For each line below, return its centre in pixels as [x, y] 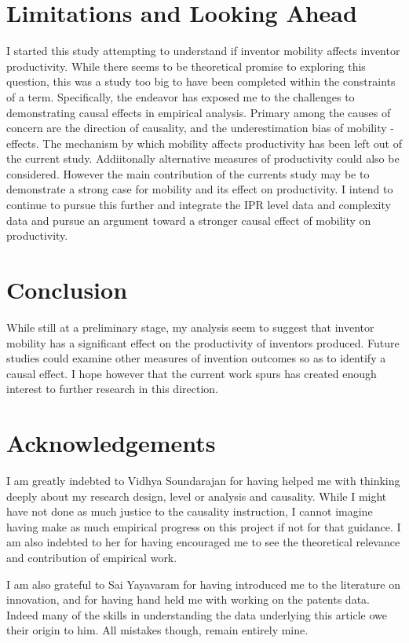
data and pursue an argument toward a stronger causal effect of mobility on [189, 220]
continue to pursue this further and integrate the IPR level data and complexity [199, 205]
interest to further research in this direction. [112, 389]
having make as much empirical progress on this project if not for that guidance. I [204, 526]
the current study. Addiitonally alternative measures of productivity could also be [203, 158]
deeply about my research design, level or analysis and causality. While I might [197, 496]
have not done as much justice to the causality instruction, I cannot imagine [190, 511]
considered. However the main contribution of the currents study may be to [188, 173]
